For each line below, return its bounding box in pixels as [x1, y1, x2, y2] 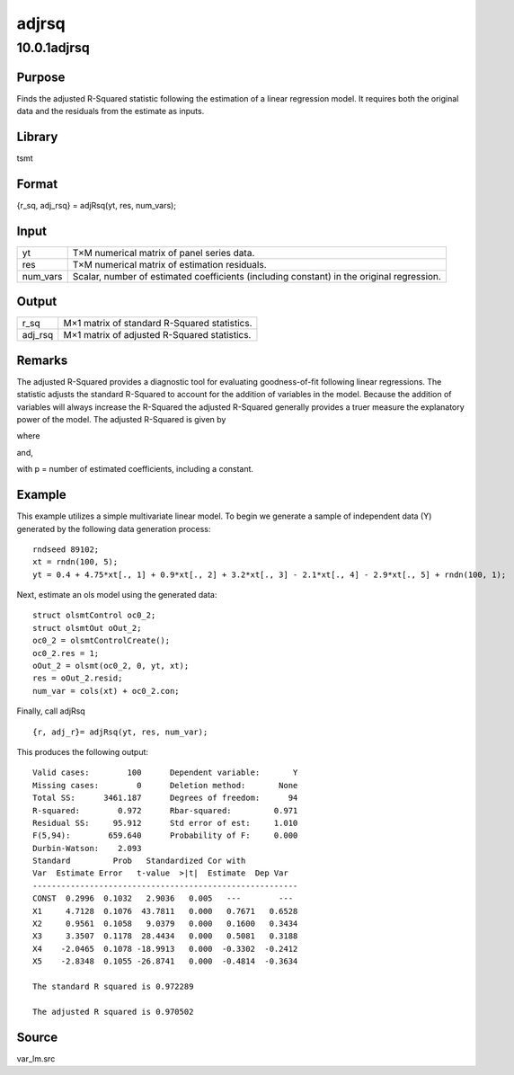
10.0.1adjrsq [16, 40, 90, 56]
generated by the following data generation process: [16, 523, 211, 534]
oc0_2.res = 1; [32, 648, 100, 658]
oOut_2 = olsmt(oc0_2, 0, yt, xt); [32, 661, 190, 671]
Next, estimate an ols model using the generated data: [16, 590, 217, 600]
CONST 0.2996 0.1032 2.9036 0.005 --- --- [32, 893, 294, 903]
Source [16, 1029, 58, 1044]
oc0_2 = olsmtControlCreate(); [32, 635, 171, 646]
